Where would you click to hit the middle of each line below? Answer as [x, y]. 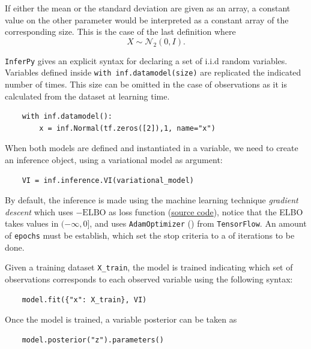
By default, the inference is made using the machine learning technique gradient [152, 200]
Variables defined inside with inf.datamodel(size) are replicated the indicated [153, 72]
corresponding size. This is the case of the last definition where [120, 31]
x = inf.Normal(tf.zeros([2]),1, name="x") [127, 128]
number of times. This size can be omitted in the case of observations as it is [146, 84]
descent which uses [39, 211]
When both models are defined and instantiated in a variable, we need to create [152, 148]
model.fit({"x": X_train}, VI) [84, 300]
